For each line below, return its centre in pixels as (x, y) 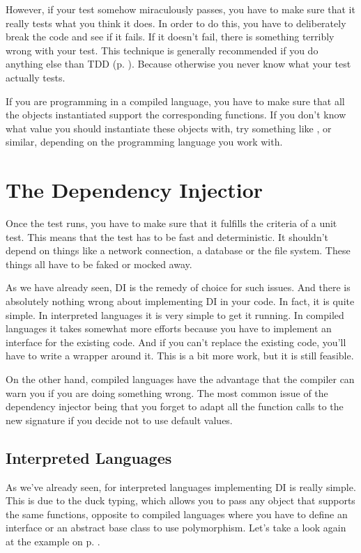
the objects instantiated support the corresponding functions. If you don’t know (176, 115)
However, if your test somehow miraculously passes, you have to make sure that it (180, 9)
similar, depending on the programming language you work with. (144, 142)
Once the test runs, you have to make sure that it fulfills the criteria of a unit (171, 223)
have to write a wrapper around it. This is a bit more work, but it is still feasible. (180, 356)
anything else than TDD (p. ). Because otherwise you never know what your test (178, 64)
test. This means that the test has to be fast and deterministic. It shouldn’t (167, 236)
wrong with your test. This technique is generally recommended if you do (162, 50)
